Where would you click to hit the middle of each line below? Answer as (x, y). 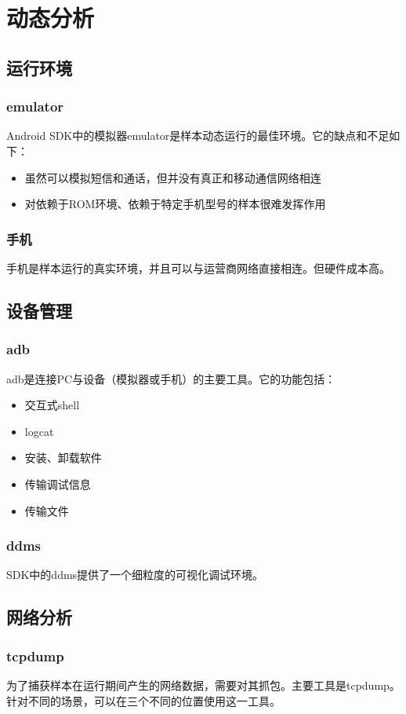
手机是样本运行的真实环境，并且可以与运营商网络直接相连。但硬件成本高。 (198, 267)
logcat (39, 431)
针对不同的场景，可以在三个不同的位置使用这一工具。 (143, 700)
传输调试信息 (58, 483)
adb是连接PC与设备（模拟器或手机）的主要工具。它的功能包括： (171, 378)
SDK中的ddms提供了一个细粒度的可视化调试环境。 (135, 575)
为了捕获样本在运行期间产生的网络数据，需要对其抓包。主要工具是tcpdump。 (203, 685)
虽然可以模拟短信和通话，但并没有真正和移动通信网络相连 (173, 177)
